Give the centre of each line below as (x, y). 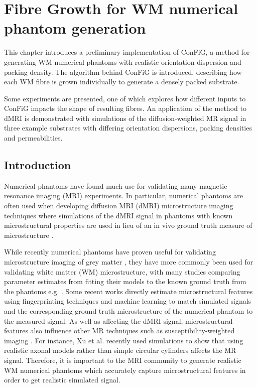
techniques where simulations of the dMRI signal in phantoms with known (118, 215)
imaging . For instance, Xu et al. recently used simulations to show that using (124, 340)
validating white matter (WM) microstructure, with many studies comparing (122, 271)
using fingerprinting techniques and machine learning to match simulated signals (128, 301)
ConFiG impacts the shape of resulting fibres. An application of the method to (125, 108)
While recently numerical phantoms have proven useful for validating (110, 252)
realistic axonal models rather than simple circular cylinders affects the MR (120, 350)
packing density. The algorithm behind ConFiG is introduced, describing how (123, 72)
